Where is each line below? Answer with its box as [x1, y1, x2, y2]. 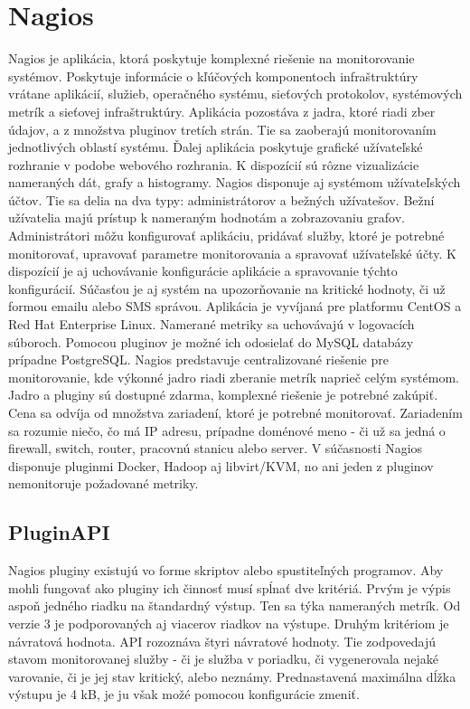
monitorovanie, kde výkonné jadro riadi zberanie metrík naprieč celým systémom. [8, 367, 459, 386]
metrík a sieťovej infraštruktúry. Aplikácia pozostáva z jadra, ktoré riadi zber [8, 101, 436, 120]
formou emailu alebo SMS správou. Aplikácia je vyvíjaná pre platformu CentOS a [8, 297, 462, 316]
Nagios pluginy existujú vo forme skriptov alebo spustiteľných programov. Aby [8, 561, 444, 580]
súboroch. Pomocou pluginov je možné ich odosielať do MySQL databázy [8, 332, 414, 351]
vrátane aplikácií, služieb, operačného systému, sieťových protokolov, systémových [8, 84, 463, 103]
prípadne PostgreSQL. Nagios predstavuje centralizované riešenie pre [8, 350, 389, 369]
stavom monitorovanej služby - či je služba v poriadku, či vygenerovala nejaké [8, 649, 438, 668]
